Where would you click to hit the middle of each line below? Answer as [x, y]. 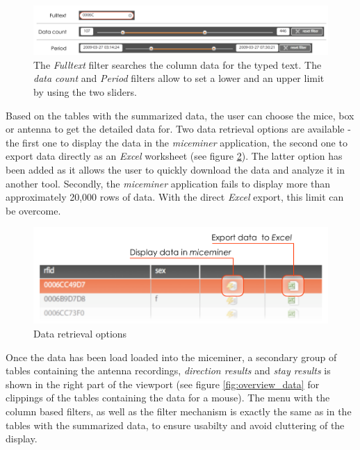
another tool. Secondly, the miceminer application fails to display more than [168, 183]
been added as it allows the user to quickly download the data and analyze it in [175, 169]
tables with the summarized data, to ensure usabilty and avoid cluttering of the [175, 425]
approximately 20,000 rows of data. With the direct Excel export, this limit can [175, 197]
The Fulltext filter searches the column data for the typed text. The [178, 64]
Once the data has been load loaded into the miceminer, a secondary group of [171, 357]
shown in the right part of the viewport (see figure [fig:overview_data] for [163, 384]
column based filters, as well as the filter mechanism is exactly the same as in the [179, 411]
